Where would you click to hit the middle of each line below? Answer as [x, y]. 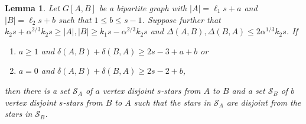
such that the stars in [172, 102]
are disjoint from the [264, 102]
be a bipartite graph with [143, 8]
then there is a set [38, 90]
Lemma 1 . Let [32, 8]
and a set [248, 90]
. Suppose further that [181, 19]
